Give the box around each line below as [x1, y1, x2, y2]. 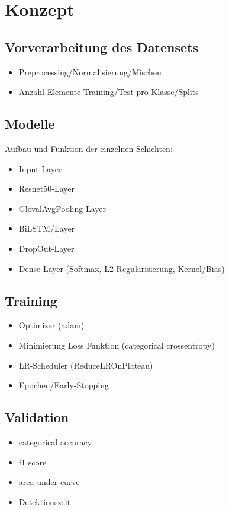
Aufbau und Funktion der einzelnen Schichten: [5, 142, 173, 154]
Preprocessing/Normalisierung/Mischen [18, 65, 162, 78]
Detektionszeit [18, 495, 71, 508]
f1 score [18, 455, 47, 468]
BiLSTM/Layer [18, 222, 75, 235]
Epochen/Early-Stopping [18, 379, 109, 391]
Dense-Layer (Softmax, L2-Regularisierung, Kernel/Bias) [18, 262, 225, 274]
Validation [5, 408, 69, 426]
